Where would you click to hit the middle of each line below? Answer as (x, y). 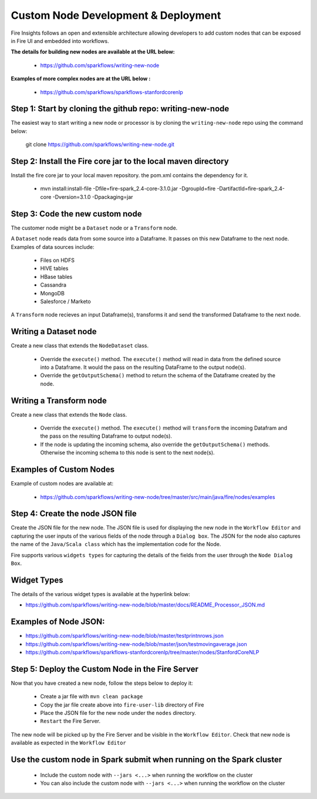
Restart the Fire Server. (70, 721)
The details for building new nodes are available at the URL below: (93, 52)
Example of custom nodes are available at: (62, 484)
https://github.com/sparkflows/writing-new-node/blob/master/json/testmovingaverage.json (136, 644)
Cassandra (53, 285)
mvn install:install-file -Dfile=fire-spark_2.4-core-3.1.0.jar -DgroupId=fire (128, 189)
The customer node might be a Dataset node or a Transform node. (94, 228)
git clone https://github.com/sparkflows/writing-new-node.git (100, 145)
